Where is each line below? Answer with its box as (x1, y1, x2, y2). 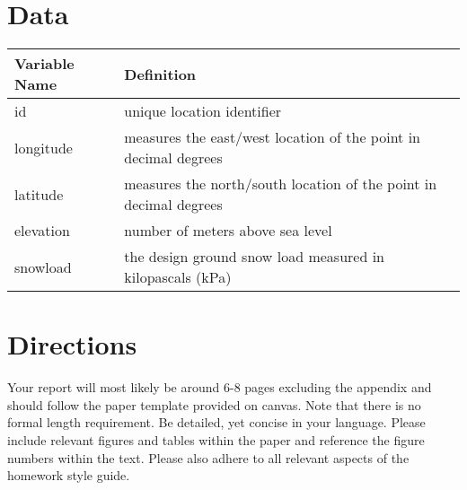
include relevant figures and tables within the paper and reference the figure (7, 431, 425, 450)
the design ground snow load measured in (124, 246, 384, 267)
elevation (14, 220, 70, 241)
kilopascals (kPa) (124, 267, 232, 288)
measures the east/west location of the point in (124, 127, 420, 148)
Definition (124, 63, 197, 84)
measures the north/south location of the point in (124, 173, 437, 195)
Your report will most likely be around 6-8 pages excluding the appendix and (7, 378, 432, 397)
